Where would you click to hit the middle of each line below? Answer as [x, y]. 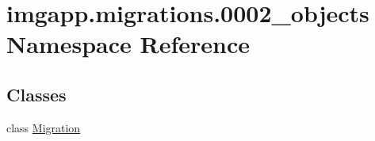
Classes [36, 94]
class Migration [44, 127]
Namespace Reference [128, 44]
